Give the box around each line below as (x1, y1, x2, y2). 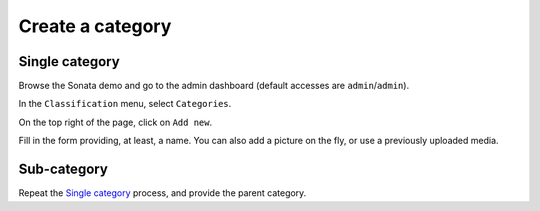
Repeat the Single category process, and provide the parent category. (18, 187, 307, 199)
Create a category (18, 15, 172, 37)
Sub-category (18, 161, 109, 178)
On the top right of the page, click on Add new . (18, 116, 213, 128)
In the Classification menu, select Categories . (18, 98, 232, 110)
